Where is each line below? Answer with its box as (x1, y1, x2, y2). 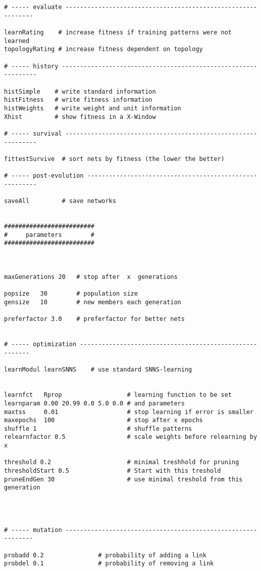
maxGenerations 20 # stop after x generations (4, 273, 178, 280)
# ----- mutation (4, 526, 62, 534)
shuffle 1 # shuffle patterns (4, 425, 192, 432)
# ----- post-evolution (4, 172, 84, 180)
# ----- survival (4, 130, 62, 137)
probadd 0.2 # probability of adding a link (4, 551, 206, 559)
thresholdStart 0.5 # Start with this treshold (4, 467, 221, 475)
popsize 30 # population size (4, 290, 138, 298)
